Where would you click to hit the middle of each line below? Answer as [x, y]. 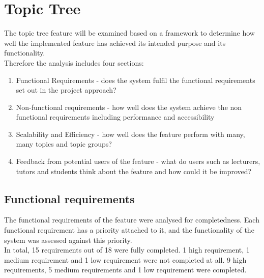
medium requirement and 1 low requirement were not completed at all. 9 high [125, 259]
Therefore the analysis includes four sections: [74, 62]
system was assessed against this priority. [68, 240]
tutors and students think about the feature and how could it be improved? [134, 171]
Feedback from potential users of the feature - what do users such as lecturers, [138, 161]
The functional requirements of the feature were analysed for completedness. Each [132, 220]
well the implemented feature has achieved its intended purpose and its [115, 43]
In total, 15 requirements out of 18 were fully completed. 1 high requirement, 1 [127, 250]
